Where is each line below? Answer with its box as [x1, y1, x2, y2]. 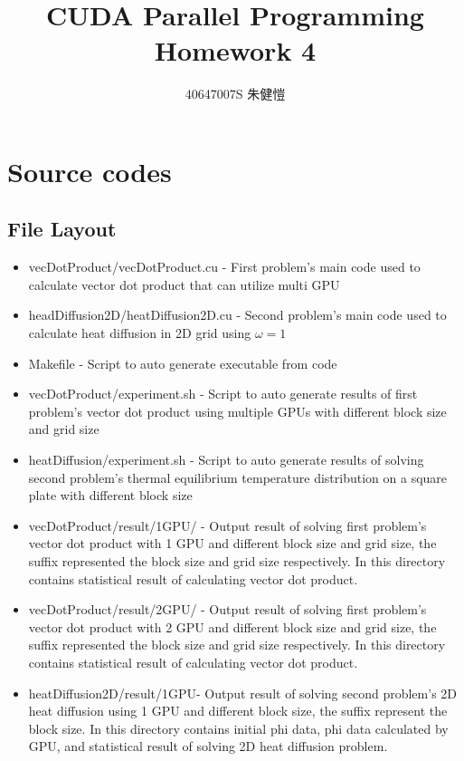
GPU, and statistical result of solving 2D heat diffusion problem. [28, 737, 388, 756]
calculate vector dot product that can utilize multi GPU [28, 275, 340, 294]
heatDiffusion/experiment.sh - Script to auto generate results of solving [28, 450, 424, 469]
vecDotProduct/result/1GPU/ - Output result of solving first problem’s [28, 515, 427, 535]
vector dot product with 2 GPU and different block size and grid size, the [28, 617, 437, 636]
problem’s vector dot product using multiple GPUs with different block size [28, 401, 447, 420]
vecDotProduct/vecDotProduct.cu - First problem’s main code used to [28, 257, 421, 276]
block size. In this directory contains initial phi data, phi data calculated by [28, 718, 449, 737]
